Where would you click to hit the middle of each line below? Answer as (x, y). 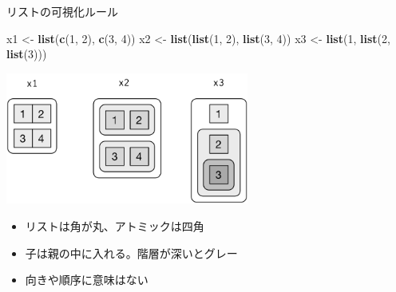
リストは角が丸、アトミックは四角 (115, 226)
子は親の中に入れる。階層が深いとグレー (131, 253)
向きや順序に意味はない (87, 280)
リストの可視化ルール (62, 11)
